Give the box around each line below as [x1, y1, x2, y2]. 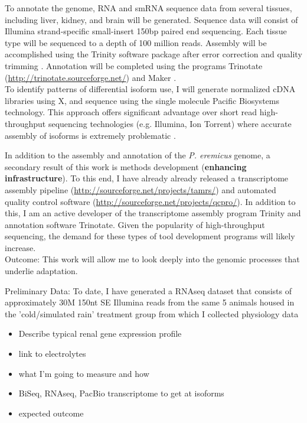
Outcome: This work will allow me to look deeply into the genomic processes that [5, 253, 300, 265]
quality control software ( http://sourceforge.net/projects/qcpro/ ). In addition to [5, 195, 296, 207]
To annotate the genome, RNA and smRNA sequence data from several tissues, [5, 2, 292, 14]
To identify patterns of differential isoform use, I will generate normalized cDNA [5, 83, 296, 95]
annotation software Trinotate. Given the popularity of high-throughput [5, 218, 265, 230]
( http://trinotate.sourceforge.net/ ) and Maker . [5, 71, 177, 83]
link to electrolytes [18, 347, 86, 360]
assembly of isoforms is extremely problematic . [5, 129, 176, 141]
